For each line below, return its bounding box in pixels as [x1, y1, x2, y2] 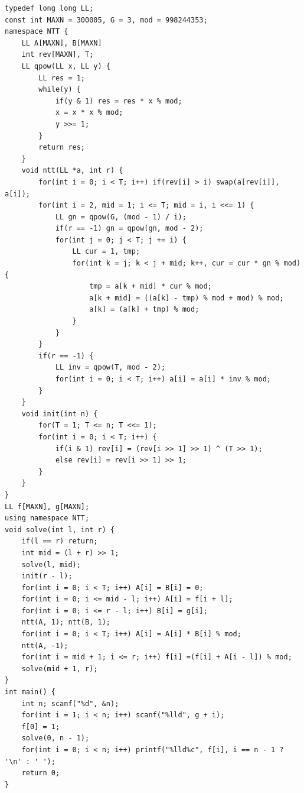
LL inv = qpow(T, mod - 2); [55, 363, 166, 372]
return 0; [21, 769, 60, 778]
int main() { [5, 688, 55, 697]
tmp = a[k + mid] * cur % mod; [89, 282, 212, 291]
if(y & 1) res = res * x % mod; [55, 96, 182, 105]
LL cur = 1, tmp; [72, 247, 140, 256]
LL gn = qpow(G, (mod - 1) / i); [55, 212, 187, 221]
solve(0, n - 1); [21, 734, 90, 743]
